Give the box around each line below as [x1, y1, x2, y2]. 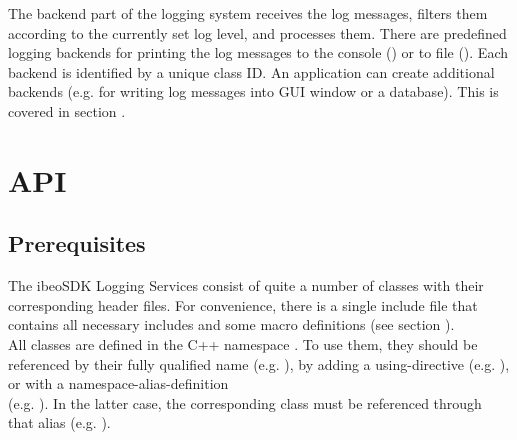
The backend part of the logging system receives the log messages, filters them [8, 3, 488, 23]
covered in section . [8, 100, 126, 121]
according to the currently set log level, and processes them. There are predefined [8, 22, 507, 43]
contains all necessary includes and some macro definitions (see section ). [8, 314, 455, 335]
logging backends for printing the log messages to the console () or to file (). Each [8, 42, 508, 63]
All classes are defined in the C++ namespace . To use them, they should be [8, 333, 478, 354]
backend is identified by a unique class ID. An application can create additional [8, 61, 495, 82]
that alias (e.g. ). [8, 412, 111, 433]
